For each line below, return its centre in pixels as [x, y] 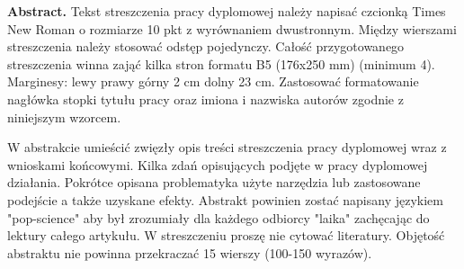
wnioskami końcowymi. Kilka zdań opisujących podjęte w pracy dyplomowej [218, 164]
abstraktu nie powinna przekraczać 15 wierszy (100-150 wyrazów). [190, 252]
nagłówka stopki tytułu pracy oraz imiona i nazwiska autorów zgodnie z [205, 99]
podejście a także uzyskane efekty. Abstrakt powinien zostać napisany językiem [225, 199]
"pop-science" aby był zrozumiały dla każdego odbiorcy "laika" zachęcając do [219, 217]
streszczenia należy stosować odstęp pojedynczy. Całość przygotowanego [206, 46]
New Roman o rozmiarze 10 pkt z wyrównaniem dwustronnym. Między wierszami [232, 28]
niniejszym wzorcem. [64, 117]
